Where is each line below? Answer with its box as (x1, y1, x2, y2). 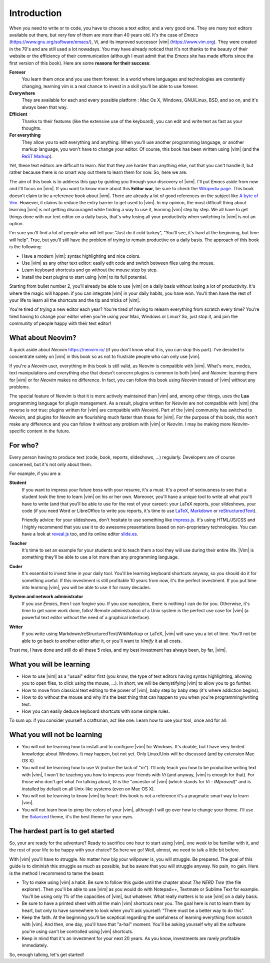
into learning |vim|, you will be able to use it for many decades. (21, 584, 151, 590)
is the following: (9, 244, 42, 250)
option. (9, 221, 24, 227)
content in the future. (26, 428, 70, 434)
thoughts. (21, 125, 42, 131)
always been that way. (21, 104, 68, 110)
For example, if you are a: (9, 470, 62, 476)
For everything (9, 132, 41, 138)
